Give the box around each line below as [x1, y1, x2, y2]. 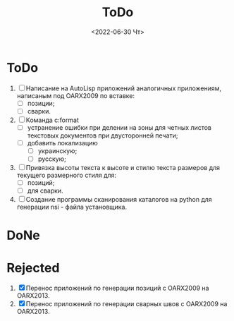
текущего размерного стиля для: [16, 171, 117, 180]
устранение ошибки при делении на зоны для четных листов [27, 123, 212, 131]
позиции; [27, 99, 55, 107]
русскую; [37, 155, 66, 163]
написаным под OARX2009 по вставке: [16, 91, 135, 99]
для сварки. [27, 186, 64, 195]
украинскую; [37, 146, 78, 155]
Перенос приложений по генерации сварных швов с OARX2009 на [25, 300, 228, 308]
